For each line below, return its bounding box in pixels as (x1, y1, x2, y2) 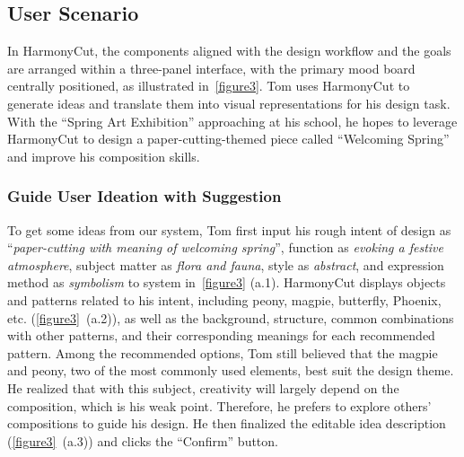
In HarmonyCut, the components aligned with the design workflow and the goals (7, 41, 451, 60)
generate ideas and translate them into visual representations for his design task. (7, 93, 451, 112)
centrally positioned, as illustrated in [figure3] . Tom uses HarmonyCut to (7, 76, 410, 95)
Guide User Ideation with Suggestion (7, 185, 282, 207)
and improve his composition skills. (7, 146, 200, 165)
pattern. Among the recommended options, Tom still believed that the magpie (7, 343, 438, 362)
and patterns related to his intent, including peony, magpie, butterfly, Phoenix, (7, 290, 442, 309)
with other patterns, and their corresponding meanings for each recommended (7, 326, 435, 345)
